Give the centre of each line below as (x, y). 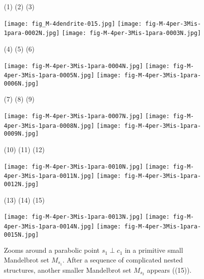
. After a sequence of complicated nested (123, 259)
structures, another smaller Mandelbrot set (68, 270)
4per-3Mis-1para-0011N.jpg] (49, 176)
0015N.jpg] (21, 235)
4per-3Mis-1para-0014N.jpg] (49, 226)
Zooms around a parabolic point (52, 250)
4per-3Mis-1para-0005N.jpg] (49, 76)
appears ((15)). (169, 270)
